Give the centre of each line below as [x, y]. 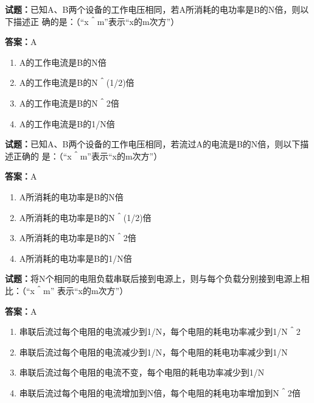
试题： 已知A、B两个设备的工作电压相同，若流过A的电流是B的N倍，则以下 [153, 144]
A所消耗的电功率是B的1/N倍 [75, 258]
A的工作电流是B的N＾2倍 [69, 103]
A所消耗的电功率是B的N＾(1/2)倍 [85, 217]
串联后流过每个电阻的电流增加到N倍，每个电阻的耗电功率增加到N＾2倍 [160, 392]
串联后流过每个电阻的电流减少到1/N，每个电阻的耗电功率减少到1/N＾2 [160, 331]
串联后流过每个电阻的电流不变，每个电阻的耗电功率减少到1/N [142, 372]
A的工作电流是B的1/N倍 [67, 123]
